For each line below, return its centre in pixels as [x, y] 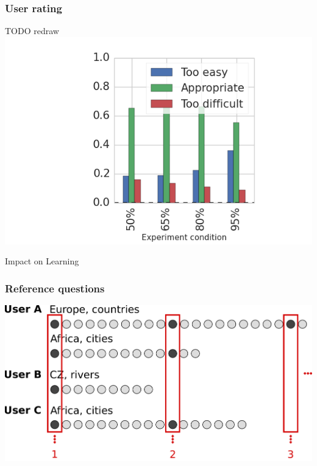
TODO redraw [32, 31]
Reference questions [55, 288]
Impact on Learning [42, 261]
